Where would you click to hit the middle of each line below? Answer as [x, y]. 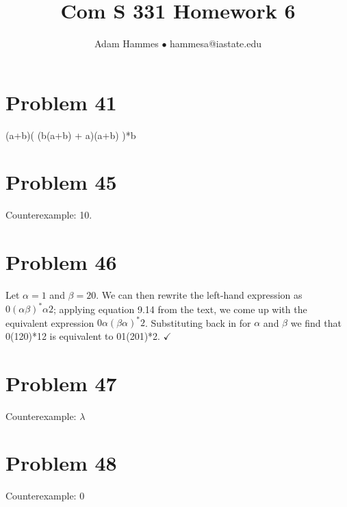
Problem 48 [61, 463]
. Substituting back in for [198, 322]
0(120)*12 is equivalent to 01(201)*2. [83, 335]
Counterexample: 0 [45, 496]
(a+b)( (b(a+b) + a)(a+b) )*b [71, 135]
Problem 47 [61, 383]
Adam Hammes [126, 44]
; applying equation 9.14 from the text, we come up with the [180, 309]
